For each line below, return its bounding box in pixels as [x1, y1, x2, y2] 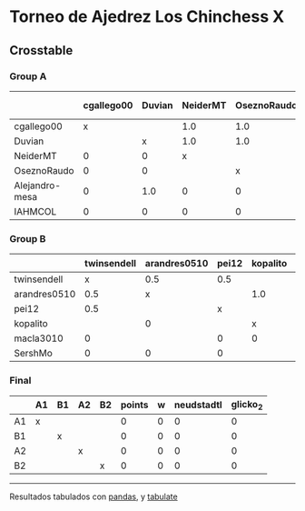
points [120, 398, 149, 411]
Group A [9, 70, 47, 83]
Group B [9, 232, 46, 245]
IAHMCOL [14, 205, 57, 217]
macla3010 [14, 332, 64, 345]
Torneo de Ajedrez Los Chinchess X [9, 6, 285, 27]
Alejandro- [14, 179, 62, 192]
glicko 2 [231, 397, 263, 412]
